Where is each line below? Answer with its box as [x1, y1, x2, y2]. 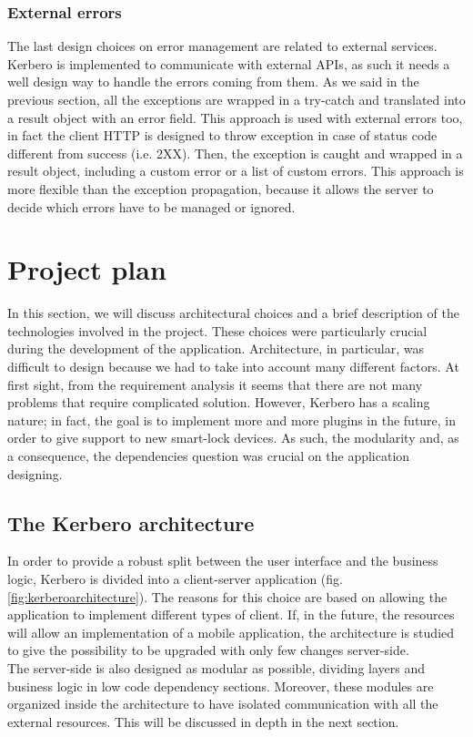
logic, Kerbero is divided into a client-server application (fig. [7, 569, 343, 589]
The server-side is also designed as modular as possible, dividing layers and [7, 658, 426, 677]
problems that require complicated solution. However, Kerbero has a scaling [7, 393, 430, 412]
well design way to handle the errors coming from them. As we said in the [7, 72, 419, 91]
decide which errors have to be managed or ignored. [7, 197, 296, 216]
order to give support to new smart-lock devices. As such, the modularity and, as [7, 428, 459, 447]
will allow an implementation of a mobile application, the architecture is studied [7, 622, 455, 641]
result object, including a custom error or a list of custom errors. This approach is [7, 161, 464, 180]
